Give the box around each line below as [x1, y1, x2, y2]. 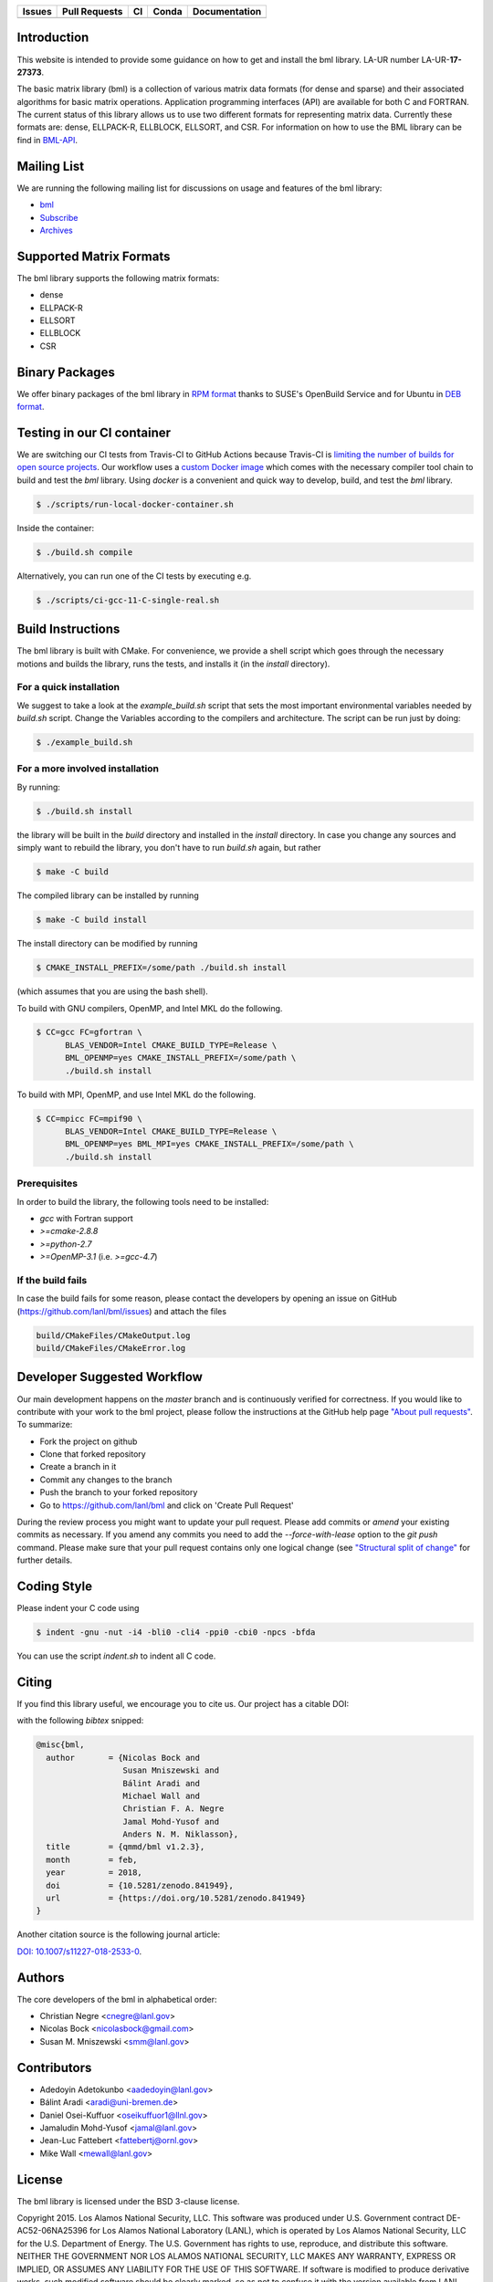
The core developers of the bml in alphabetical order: [16, 1994, 217, 2005]
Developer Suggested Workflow [16, 1369, 203, 1385]
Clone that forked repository [39, 1449, 146, 1460]
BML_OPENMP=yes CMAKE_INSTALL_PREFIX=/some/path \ [65, 1052, 297, 1063]
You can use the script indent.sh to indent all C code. [16, 1650, 216, 1661]
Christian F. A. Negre [122, 1804, 225, 1814]
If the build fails [16, 1273, 88, 1286]
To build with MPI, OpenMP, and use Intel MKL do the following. [16, 1089, 257, 1100]
